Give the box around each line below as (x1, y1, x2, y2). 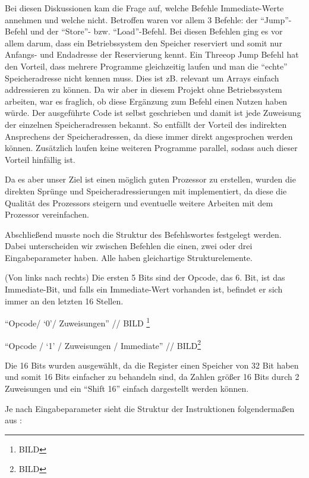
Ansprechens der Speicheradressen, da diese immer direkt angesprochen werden (5, 130, 293, 142)
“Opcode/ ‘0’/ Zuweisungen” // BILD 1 (5, 315, 150, 329)
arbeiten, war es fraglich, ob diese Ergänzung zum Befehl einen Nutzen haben (5, 95, 288, 107)
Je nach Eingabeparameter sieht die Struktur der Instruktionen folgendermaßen (5, 402, 295, 414)
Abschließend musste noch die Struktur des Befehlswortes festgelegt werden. (5, 228, 282, 240)
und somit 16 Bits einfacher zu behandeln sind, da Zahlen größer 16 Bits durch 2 (5, 370, 299, 383)
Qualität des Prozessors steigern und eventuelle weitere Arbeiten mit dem (5, 196, 273, 209)
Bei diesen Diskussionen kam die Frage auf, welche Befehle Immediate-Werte (5, 2, 284, 14)
